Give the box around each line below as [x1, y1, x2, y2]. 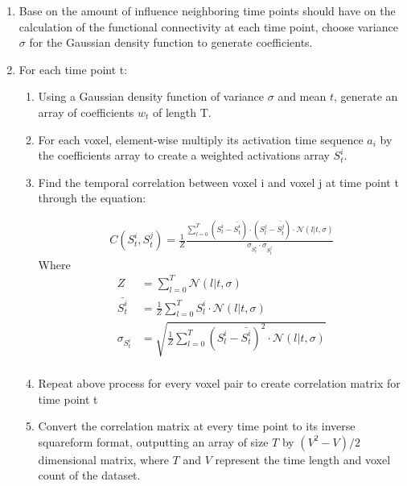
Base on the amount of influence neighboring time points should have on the [18, 2, 396, 19]
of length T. [153, 103, 212, 120]
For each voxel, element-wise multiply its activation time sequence [38, 131, 364, 147]
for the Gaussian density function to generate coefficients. [29, 34, 313, 51]
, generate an [334, 88, 398, 105]
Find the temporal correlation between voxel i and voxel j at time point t [38, 173, 399, 190]
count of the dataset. [38, 467, 141, 484]
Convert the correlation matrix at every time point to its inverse [38, 417, 356, 434]
